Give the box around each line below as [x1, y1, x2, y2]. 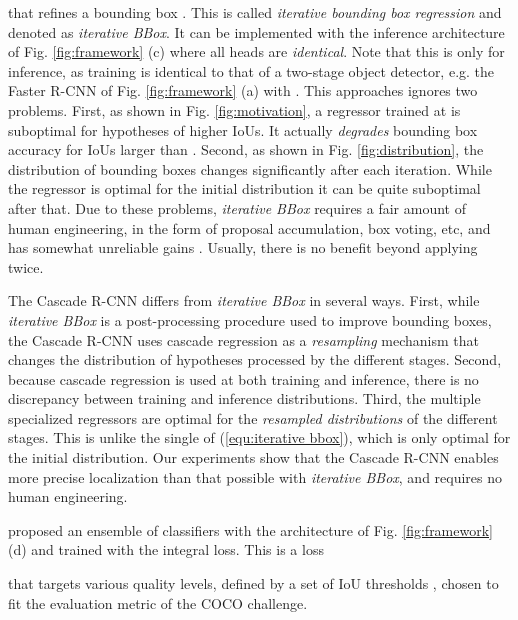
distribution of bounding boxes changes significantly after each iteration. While [8, 158, 492, 179]
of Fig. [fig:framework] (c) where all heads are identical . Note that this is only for [8, 41, 505, 62]
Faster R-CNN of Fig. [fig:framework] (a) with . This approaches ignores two [8, 80, 478, 101]
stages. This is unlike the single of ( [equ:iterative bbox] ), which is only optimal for [8, 427, 511, 448]
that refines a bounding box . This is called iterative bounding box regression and [8, 2, 502, 22]
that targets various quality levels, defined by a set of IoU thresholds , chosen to [8, 573, 499, 594]
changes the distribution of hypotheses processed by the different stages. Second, [8, 349, 502, 370]
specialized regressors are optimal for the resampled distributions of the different [8, 407, 498, 428]
